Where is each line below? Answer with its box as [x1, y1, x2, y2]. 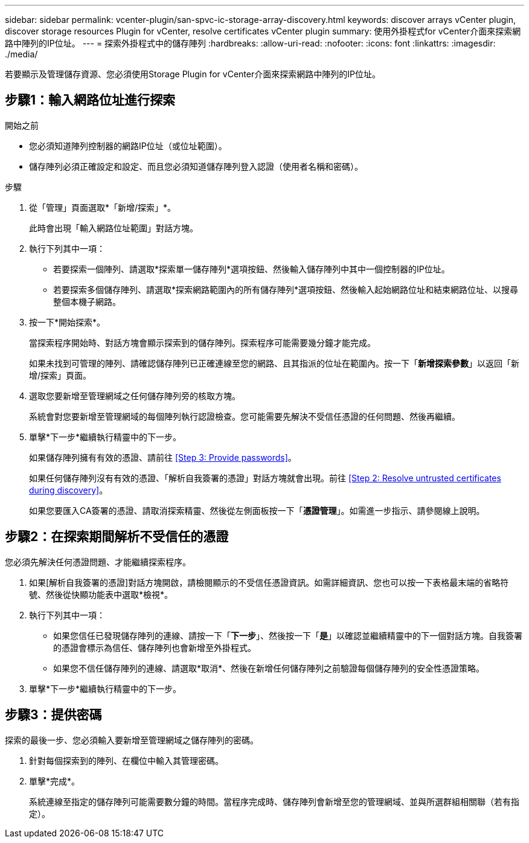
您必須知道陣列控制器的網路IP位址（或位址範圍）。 [29, 140, 227, 151]
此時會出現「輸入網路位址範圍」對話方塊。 [29, 222, 198, 233]
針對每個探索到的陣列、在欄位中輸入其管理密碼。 [29, 755, 223, 766]
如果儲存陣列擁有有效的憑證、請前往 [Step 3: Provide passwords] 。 [29, 452, 297, 463]
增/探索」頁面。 [29, 370, 92, 380]
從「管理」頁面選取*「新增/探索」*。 [29, 202, 176, 213]
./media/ [5, 49, 38, 59]
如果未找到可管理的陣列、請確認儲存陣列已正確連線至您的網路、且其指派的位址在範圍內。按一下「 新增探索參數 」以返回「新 [29, 357, 519, 368]
